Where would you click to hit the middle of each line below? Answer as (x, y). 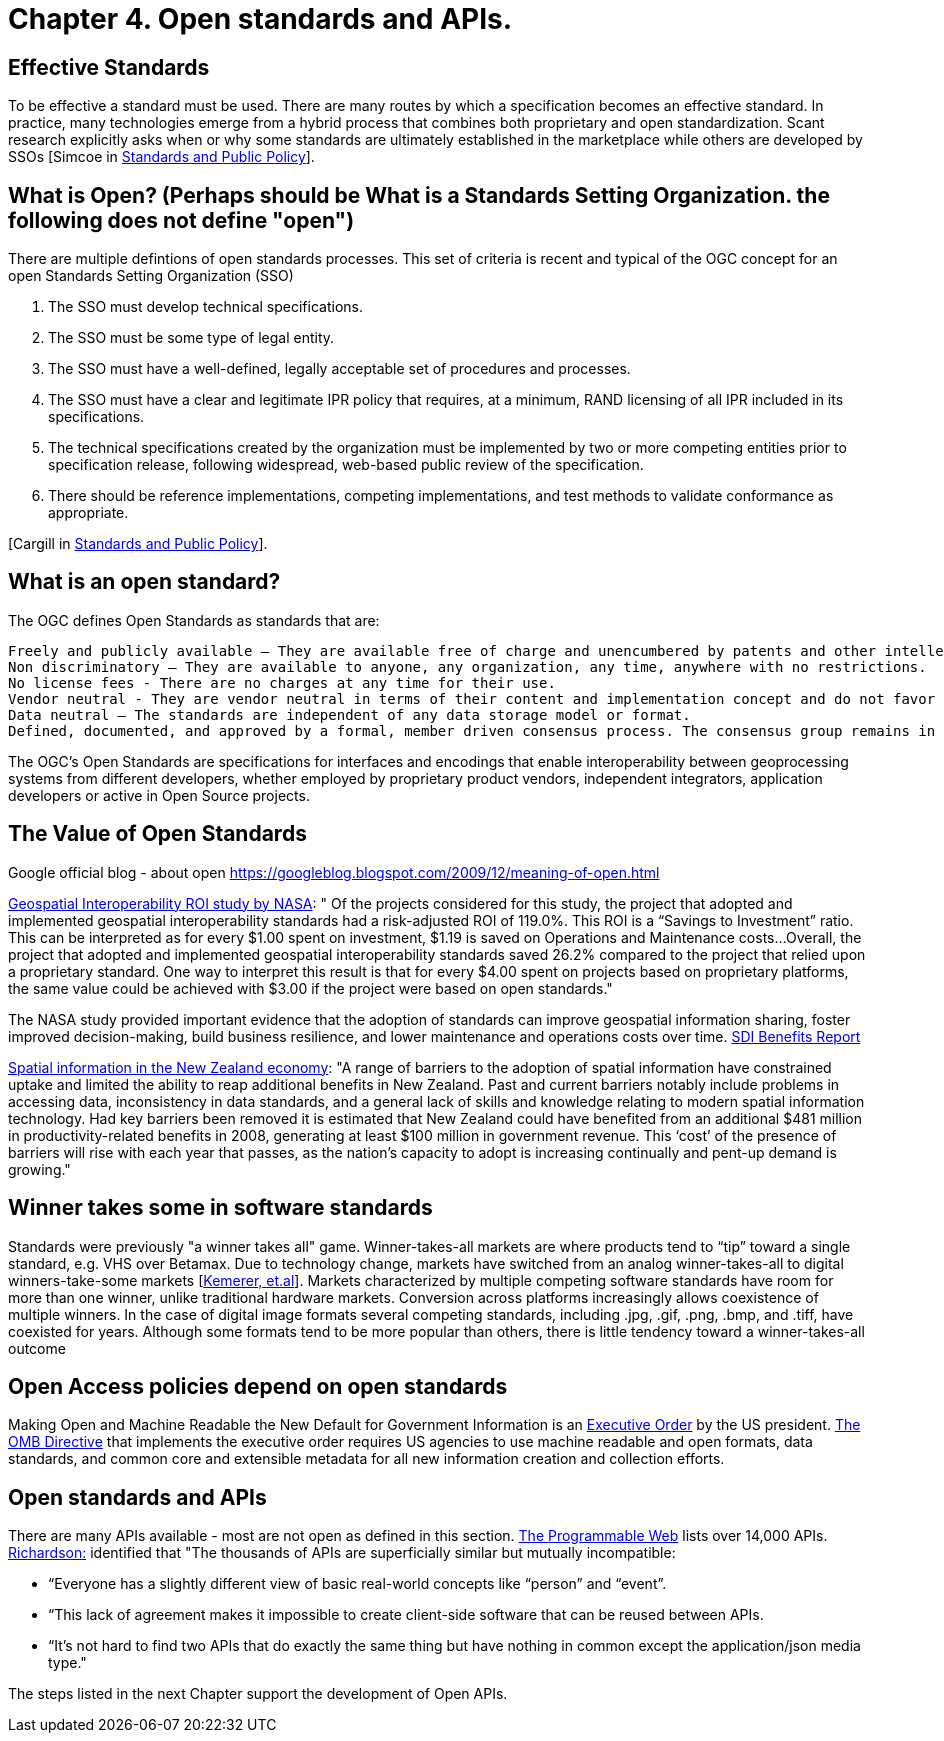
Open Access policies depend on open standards (258, 1386)
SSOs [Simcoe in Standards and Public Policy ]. (161, 157)
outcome (37, 1348)
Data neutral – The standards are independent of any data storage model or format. (349, 714)
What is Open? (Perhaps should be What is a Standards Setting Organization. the (419, 195)
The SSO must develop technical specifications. (205, 307)
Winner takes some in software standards (220, 1208)
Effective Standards (109, 67)
